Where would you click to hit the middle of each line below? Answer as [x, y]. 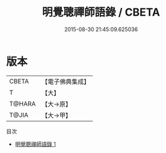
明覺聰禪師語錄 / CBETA [101, 12]
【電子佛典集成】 [66, 82]
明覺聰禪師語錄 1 [35, 144]
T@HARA [23, 104]
